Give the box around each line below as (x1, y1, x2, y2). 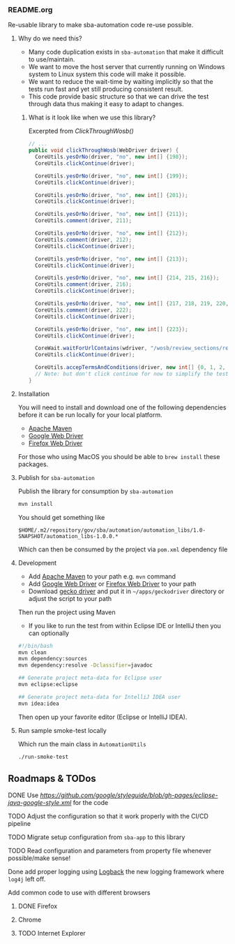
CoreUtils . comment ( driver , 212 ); (34, 236, 132, 243)
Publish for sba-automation (17, 473, 95, 481)
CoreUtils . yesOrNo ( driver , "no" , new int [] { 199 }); (34, 173, 188, 180)
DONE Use (8, 791, 39, 799)
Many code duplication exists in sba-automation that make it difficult (28, 48, 224, 57)
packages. (17, 460, 49, 468)
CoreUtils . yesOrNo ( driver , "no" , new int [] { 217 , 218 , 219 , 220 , (34, 300, 229, 307)
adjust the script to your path (28, 594, 112, 602)
